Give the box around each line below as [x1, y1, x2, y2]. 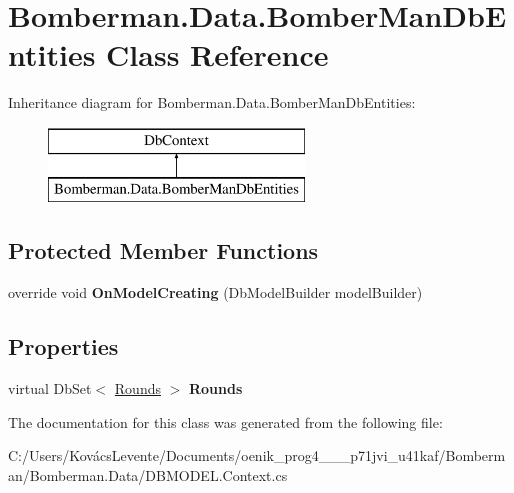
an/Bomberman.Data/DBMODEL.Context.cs [8, 464, 288, 485]
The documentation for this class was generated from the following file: [8, 411, 443, 432]
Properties [8, 331, 119, 362]
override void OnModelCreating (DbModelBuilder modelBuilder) [8, 282, 423, 303]
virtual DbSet [8, 378, 92, 399]
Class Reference [106, 34, 329, 75]
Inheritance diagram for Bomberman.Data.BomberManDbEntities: [8, 92, 416, 113]
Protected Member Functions [8, 235, 319, 266]
